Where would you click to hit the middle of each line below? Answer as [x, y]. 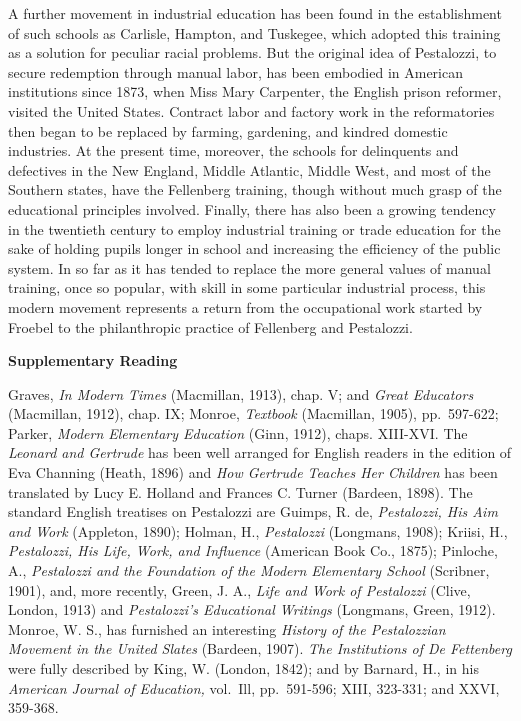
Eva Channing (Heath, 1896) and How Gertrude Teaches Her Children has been [253, 472]
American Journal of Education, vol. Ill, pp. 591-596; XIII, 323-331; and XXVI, [254, 687]
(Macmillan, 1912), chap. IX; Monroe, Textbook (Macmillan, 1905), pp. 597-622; [253, 413]
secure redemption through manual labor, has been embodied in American [235, 71]
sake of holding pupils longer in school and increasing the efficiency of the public [254, 248]
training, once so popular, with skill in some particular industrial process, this [247, 287]
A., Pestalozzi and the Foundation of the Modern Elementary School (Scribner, [249, 570]
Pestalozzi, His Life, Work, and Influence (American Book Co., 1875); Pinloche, [253, 550]
